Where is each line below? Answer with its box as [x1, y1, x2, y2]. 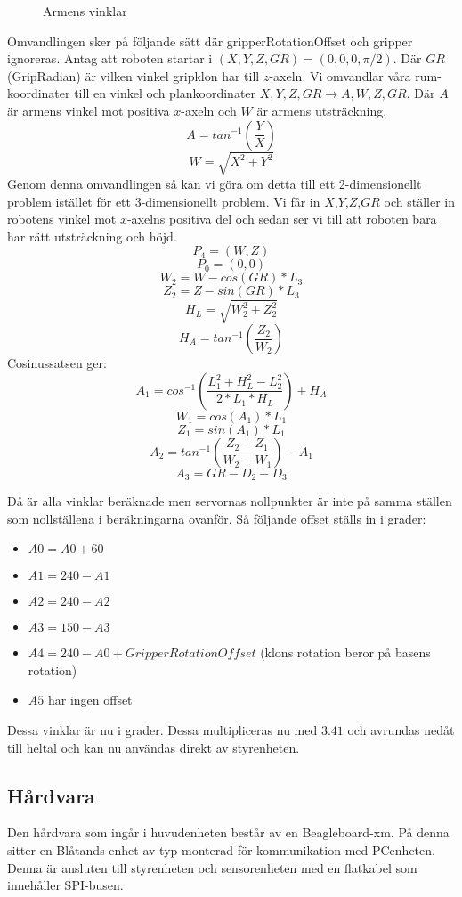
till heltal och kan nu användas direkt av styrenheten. [7, 738, 300, 756]
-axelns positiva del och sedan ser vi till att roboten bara [126, 209, 437, 228]
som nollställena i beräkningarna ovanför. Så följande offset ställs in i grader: [7, 509, 426, 527]
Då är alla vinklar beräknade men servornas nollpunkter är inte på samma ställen [7, 492, 452, 510]
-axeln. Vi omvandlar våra [269, 66, 411, 85]
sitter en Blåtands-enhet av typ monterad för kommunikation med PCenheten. [7, 841, 435, 860]
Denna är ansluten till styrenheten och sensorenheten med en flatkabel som [7, 858, 417, 877]
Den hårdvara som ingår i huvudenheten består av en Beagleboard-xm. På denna [7, 823, 450, 842]
